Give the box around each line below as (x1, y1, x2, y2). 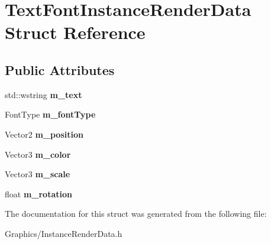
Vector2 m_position (5, 128, 83, 140)
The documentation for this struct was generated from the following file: (5, 207, 267, 220)
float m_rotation (5, 187, 72, 200)
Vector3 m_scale (5, 168, 70, 180)
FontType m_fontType (5, 108, 96, 121)
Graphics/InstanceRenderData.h (5, 227, 122, 239)
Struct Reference (5, 20, 146, 44)
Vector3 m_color (5, 148, 71, 160)
